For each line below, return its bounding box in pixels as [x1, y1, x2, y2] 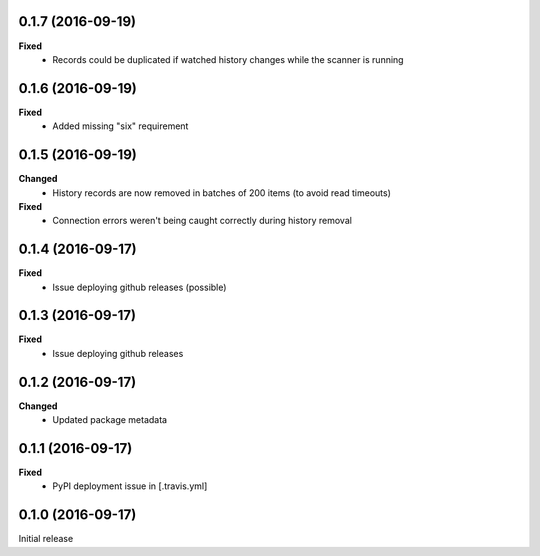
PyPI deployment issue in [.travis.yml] [52, 480, 208, 492]
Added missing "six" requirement [52, 120, 189, 132]
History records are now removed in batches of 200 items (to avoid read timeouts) [52, 186, 392, 199]
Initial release [18, 533, 74, 545]
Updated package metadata [52, 414, 168, 426]
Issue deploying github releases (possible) [52, 281, 227, 293]
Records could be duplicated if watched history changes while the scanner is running [52, 53, 404, 65]
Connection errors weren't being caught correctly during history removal [52, 215, 352, 227]
